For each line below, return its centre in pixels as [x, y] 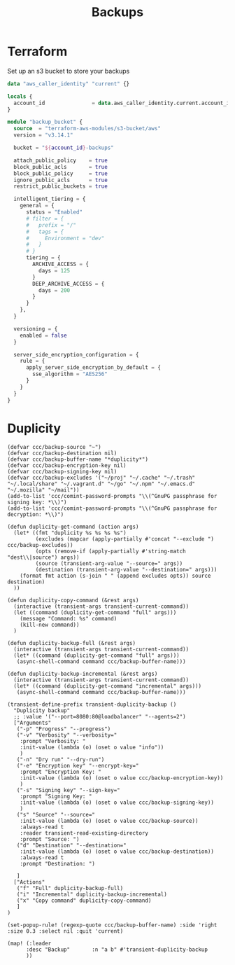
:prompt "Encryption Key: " [60, 772]
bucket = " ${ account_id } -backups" [64, 148]
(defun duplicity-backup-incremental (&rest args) [83, 674]
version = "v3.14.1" [43, 135]
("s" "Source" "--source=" [56, 814]
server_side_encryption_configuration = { [76, 354]
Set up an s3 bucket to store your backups [69, 71]
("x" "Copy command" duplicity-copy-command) [84, 901]
